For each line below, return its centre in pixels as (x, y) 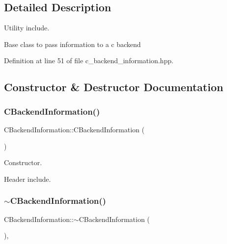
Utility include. (27, 28)
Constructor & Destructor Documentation (114, 87)
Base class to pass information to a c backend (72, 44)
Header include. (28, 179)
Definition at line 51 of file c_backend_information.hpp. (89, 61)
